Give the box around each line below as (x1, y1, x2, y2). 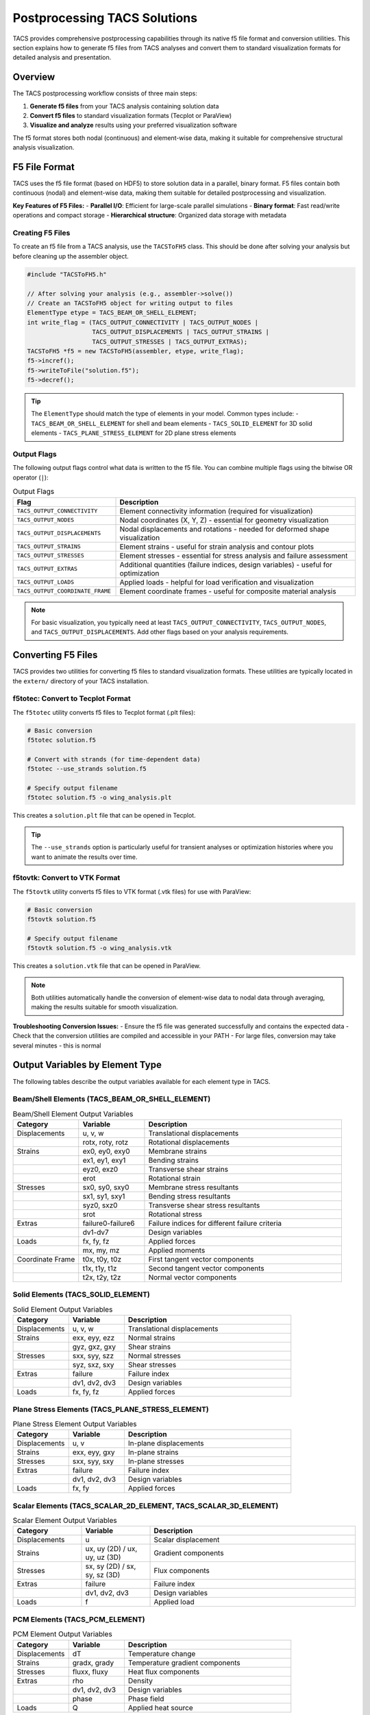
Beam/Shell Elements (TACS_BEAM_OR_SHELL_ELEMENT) (12, 1094, 211, 1104)
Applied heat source (127, 1703, 193, 1712)
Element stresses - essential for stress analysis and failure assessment (119, 551, 348, 560)
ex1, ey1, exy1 (82, 1156, 126, 1166)
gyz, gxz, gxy (72, 1342, 116, 1351)
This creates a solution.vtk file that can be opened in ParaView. (12, 962, 201, 970)
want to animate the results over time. (31, 853, 138, 861)
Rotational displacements (148, 1137, 230, 1147)
